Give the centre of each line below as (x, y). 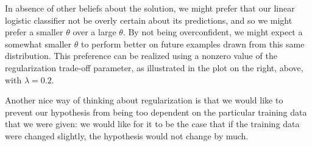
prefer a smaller (34, 32)
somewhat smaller (38, 43)
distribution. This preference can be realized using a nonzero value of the (141, 56)
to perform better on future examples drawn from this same (193, 43)
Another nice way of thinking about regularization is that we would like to (144, 100)
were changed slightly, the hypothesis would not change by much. (127, 135)
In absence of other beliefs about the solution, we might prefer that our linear (150, 8)
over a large (94, 32)
